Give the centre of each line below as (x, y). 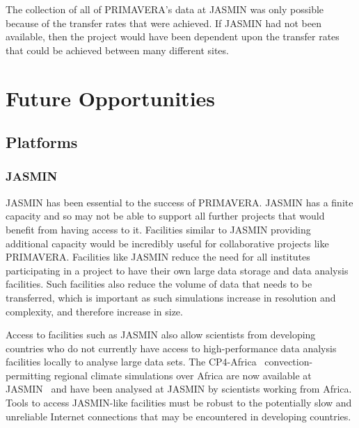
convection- (289, 362)
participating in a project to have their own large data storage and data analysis (177, 270)
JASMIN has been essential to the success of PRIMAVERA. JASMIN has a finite (179, 202)
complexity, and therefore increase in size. (94, 311)
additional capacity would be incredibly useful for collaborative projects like (167, 243)
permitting (29, 375)
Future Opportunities (111, 98)
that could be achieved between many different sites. (117, 50)
